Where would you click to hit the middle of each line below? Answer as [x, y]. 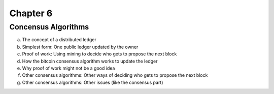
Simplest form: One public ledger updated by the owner [80, 47]
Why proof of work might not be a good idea [68, 68]
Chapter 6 [31, 13]
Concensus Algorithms [49, 27]
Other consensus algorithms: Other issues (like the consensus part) [93, 82]
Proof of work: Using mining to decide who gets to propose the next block [99, 54]
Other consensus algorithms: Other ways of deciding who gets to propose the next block [115, 75]
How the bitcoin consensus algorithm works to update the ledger [90, 61]
